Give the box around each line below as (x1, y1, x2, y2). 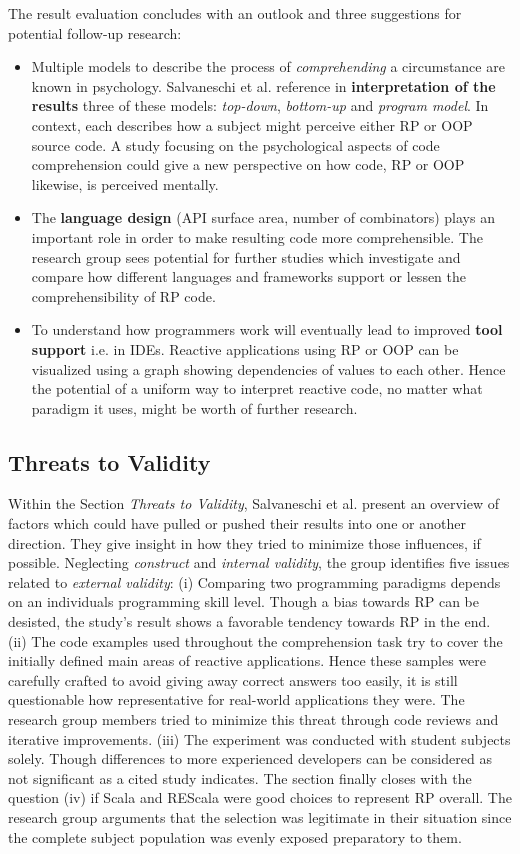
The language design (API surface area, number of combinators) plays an (31, 207, 495, 228)
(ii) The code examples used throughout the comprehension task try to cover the (8, 630, 503, 651)
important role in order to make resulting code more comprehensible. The (31, 226, 483, 247)
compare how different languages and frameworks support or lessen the (31, 266, 467, 287)
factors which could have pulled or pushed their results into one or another (8, 513, 466, 534)
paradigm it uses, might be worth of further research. (31, 397, 358, 418)
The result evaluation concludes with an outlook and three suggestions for (8, 3, 462, 23)
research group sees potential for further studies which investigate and (31, 246, 461, 267)
